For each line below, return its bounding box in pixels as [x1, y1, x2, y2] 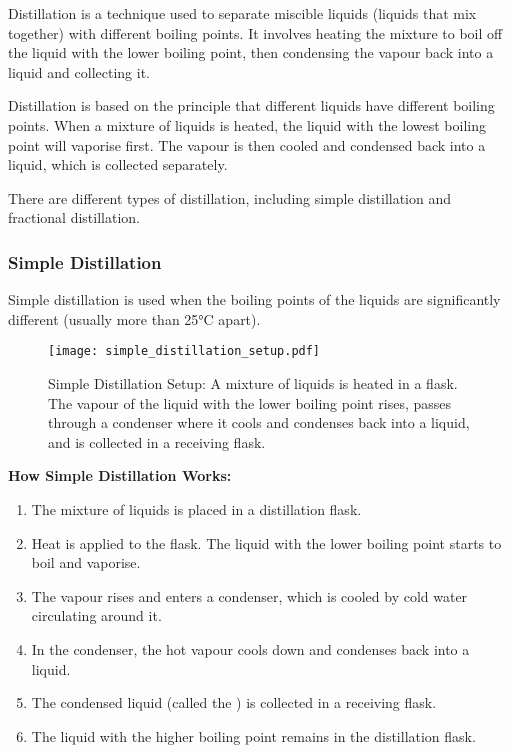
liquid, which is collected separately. [8, 154, 228, 175]
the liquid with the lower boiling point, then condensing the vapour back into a [8, 42, 494, 63]
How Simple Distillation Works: [8, 465, 232, 486]
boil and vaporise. [31, 552, 141, 573]
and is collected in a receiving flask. [48, 431, 266, 452]
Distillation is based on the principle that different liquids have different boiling [8, 95, 495, 116]
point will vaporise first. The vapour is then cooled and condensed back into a [8, 134, 486, 155]
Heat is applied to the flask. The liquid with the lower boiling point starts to [31, 532, 502, 553]
